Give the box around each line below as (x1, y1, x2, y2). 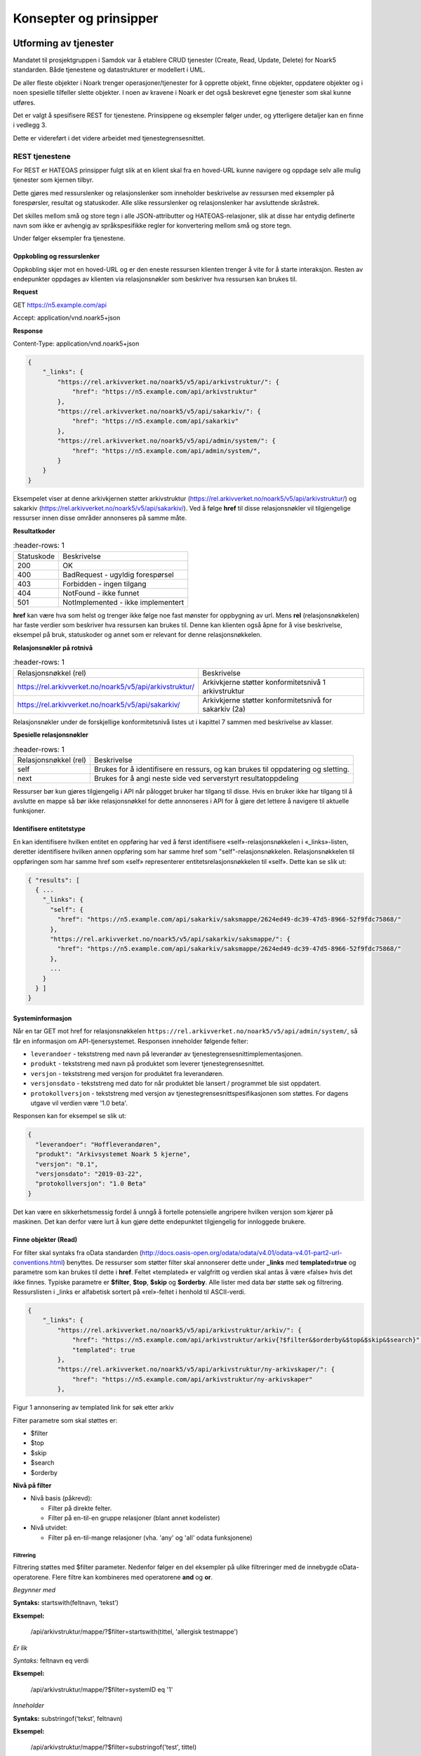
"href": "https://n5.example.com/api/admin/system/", (72, 447, 261, 454)
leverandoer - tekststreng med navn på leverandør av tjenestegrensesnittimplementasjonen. (30, 1050, 303, 1059)
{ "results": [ (27, 876, 80, 884)
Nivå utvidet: (30, 1524, 68, 1532)
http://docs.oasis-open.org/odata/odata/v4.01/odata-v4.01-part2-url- (141, 1248, 342, 1257)
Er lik (13, 1644, 28, 1652)
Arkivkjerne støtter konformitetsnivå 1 (202, 677, 326, 687)
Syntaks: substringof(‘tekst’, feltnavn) (13, 1714, 123, 1722)
